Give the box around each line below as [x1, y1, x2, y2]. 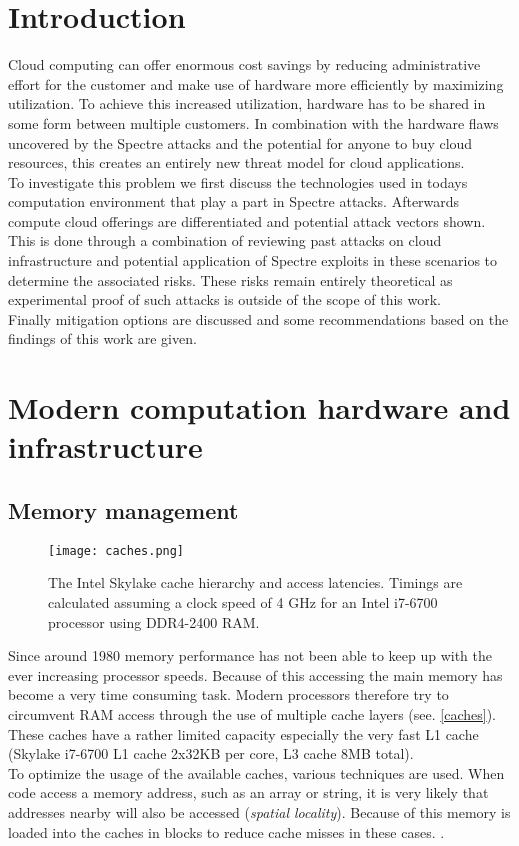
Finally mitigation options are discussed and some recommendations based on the [8, 308, 509, 329]
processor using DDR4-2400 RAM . [48, 611, 260, 632]
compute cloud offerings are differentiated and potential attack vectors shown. [8, 210, 486, 231]
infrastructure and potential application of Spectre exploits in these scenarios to [8, 250, 498, 271]
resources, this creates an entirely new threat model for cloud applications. [8, 152, 465, 173]
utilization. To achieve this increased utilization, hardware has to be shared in [8, 93, 486, 114]
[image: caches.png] [48, 543, 185, 558]
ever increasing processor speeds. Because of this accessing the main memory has [8, 664, 503, 685]
